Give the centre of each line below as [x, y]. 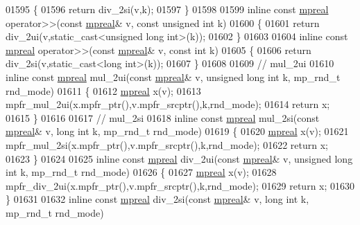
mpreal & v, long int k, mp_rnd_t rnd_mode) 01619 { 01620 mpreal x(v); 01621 [177, 131]
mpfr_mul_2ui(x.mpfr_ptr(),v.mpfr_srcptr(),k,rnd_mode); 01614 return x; [168, 104]
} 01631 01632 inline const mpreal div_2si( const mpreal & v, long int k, [157, 199]
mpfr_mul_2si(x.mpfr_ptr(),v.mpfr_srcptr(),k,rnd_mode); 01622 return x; [167, 144]
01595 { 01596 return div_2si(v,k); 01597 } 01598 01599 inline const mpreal [167, 9]
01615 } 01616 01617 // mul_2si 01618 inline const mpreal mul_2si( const [163, 117]
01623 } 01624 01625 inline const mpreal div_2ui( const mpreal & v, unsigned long [179, 158]
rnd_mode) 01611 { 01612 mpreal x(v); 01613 [103, 90]
